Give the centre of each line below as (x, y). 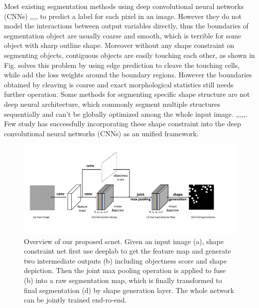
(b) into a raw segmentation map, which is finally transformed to (123, 280)
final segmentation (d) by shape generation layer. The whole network (129, 290)
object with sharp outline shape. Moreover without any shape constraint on (119, 45)
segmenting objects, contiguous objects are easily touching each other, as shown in (129, 55)
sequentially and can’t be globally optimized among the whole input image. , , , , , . (126, 114)
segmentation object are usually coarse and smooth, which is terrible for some (123, 35)
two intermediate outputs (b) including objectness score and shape (126, 260)
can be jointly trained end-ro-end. (75, 300)
